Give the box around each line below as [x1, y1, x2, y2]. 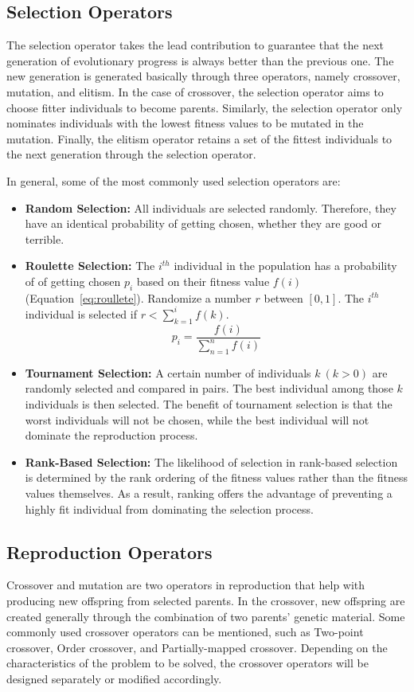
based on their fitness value [136, 272, 270, 289]
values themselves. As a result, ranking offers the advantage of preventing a [25, 484, 393, 501]
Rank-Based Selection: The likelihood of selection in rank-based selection [25, 453, 398, 470]
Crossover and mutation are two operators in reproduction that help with [6, 577, 365, 593]
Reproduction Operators [6, 539, 213, 564]
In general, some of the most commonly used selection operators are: [6, 172, 341, 189]
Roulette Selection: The [25, 257, 155, 274]
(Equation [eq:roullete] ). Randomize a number [25, 289, 252, 306]
